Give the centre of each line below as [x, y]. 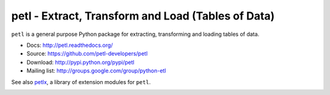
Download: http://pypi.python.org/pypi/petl [80, 62]
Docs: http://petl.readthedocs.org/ [70, 45]
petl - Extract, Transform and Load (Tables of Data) [143, 16]
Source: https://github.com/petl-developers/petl [87, 54]
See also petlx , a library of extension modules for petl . [81, 82]
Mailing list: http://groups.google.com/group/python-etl [96, 71]
